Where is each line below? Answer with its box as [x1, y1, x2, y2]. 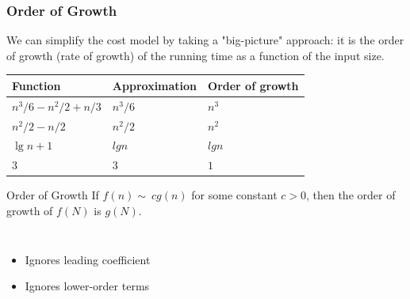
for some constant [191, 187, 278, 203]
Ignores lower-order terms [25, 278, 150, 294]
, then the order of [305, 187, 396, 203]
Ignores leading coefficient [25, 251, 151, 267]
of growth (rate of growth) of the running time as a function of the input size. [6, 47, 385, 63]
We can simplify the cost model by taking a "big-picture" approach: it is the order [6, 32, 404, 48]
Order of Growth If [6, 187, 99, 203]
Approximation [112, 77, 197, 93]
